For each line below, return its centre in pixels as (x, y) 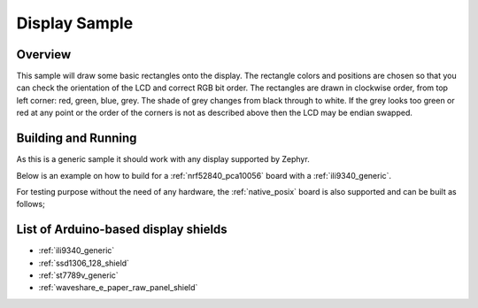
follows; (31, 204)
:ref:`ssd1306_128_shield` (84, 263)
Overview (44, 54)
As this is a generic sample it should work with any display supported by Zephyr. (163, 159)
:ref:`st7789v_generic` (78, 275)
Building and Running (77, 139)
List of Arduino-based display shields (122, 230)
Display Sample (75, 23)
